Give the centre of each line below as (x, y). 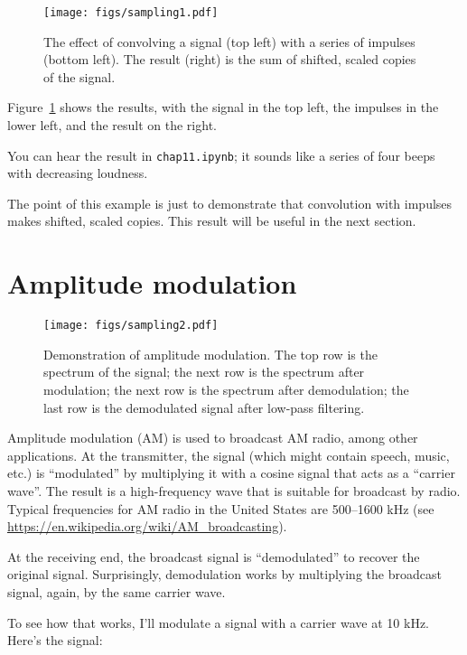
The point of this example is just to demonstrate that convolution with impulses (230, 203)
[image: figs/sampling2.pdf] (131, 326)
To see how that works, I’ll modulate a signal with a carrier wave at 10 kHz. (218, 622)
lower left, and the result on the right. (112, 125)
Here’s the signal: (55, 640)
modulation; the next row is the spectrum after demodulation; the (226, 390)
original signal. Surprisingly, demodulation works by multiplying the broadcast (224, 574)
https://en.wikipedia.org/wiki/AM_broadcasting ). (147, 526)
